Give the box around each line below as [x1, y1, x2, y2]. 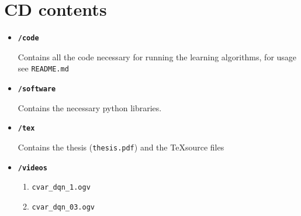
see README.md [18, 62, 69, 74]
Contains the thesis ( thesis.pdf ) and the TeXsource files [18, 140, 224, 153]
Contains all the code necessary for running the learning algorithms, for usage [18, 50, 297, 63]
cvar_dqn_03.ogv [32, 203, 95, 211]
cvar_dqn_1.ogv [32, 183, 91, 192]
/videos [18, 163, 47, 172]
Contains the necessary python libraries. [18, 101, 162, 114]
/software [18, 85, 56, 94]
